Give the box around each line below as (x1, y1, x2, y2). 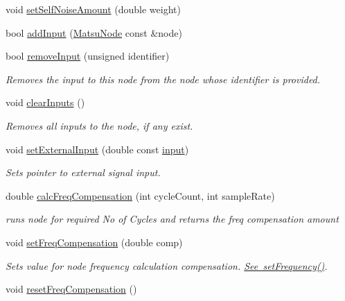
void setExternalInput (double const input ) (6, 141, 189, 156)
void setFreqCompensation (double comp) (6, 234, 183, 249)
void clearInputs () (6, 95, 85, 110)
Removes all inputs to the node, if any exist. (6, 118, 193, 132)
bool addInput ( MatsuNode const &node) (6, 25, 182, 40)
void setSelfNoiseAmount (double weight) (6, 2, 181, 16)
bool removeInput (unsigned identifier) (6, 49, 170, 63)
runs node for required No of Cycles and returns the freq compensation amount (6, 212, 339, 226)
